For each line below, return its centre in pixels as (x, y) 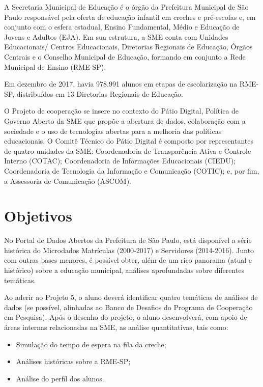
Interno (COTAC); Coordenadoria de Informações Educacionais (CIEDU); (120, 161)
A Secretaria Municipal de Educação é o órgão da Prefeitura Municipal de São (126, 7)
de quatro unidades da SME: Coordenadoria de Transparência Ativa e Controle (128, 150)
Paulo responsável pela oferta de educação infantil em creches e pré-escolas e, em (130, 17)
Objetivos (38, 216)
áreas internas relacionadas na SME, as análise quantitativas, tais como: (116, 327)
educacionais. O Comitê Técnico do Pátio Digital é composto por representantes (129, 141)
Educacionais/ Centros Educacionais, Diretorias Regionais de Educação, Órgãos (128, 47)
